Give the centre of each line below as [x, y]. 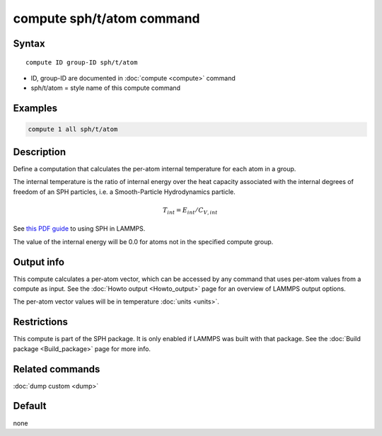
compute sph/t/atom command [107, 18]
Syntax [29, 44]
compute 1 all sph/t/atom [73, 130]
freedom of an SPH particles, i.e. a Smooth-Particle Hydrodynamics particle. [125, 192]
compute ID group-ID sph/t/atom [82, 62]
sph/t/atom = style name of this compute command [105, 88]
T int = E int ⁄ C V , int [190, 211]
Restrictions [41, 322]
